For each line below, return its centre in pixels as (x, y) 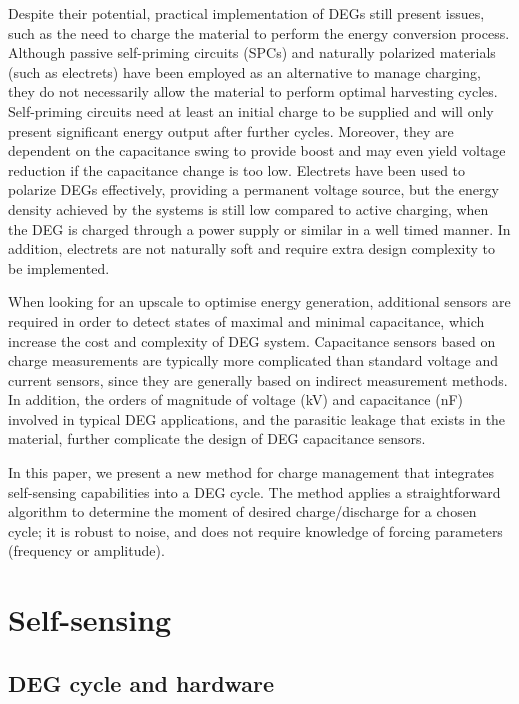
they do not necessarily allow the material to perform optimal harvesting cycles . (253, 91)
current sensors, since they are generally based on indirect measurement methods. (258, 379)
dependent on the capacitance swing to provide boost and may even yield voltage (257, 150)
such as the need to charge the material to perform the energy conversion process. (259, 32)
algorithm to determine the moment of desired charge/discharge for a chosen (242, 511)
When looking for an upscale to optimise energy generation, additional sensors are (259, 301)
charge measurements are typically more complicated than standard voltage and (253, 360)
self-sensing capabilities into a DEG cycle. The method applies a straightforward (254, 491)
